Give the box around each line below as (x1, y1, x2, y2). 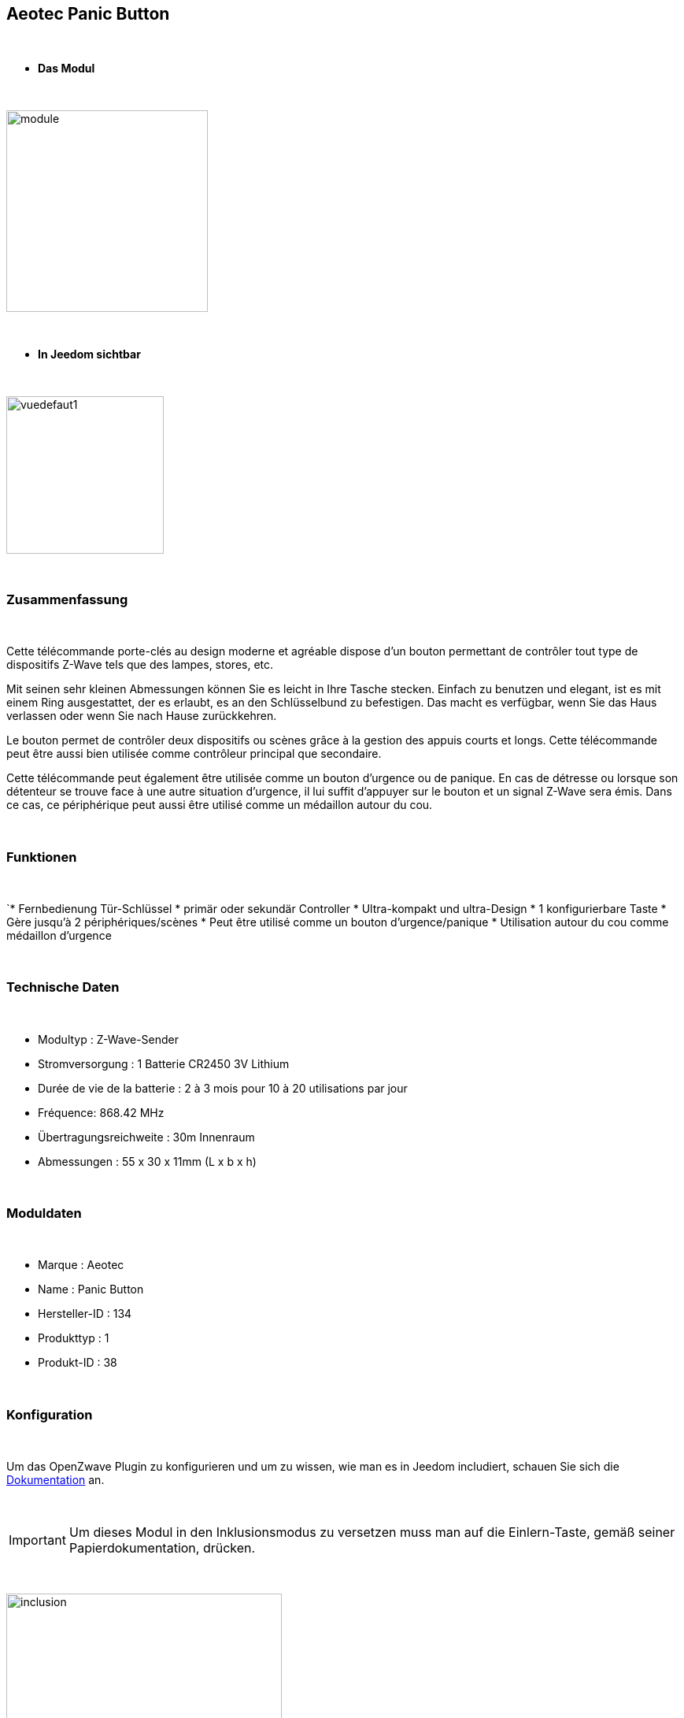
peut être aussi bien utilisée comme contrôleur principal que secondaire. (6, 747, 382, 761)
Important (9, 1532, 66, 1549)
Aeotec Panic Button (6, 4, 170, 24)
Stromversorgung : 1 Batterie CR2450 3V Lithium (38, 1056, 290, 1071)
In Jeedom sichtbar (38, 347, 141, 362)
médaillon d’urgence (6, 928, 112, 942)
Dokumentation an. (6, 1473, 105, 1487)
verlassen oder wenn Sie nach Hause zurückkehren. (6, 709, 277, 723)
